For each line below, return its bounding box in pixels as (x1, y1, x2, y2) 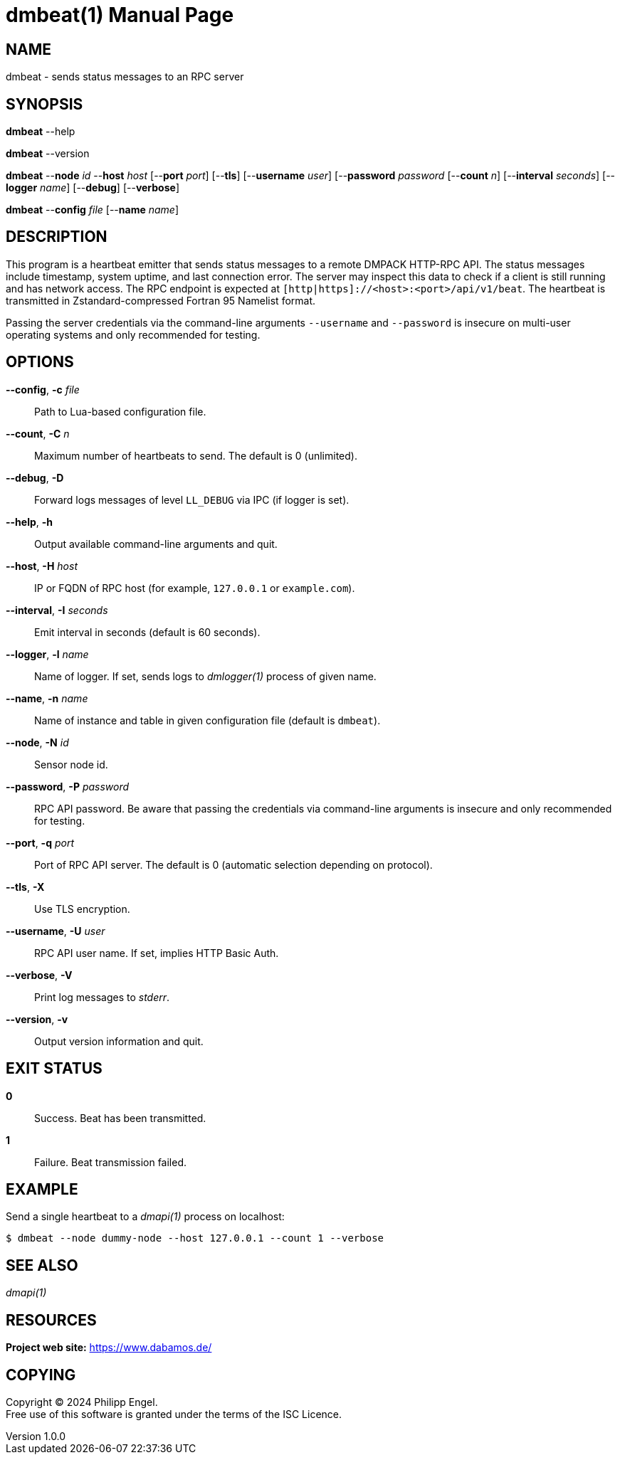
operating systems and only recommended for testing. (6, 328, 261, 341)
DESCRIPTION (6, 228, 107, 246)
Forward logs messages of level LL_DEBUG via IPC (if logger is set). (34, 493, 350, 506)
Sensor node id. (34, 758, 108, 771)
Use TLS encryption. (34, 902, 130, 915)
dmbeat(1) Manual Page (6, 3, 234, 27)
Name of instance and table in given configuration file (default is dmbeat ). (34, 714, 381, 726)
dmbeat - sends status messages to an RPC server (6, 70, 244, 83)
